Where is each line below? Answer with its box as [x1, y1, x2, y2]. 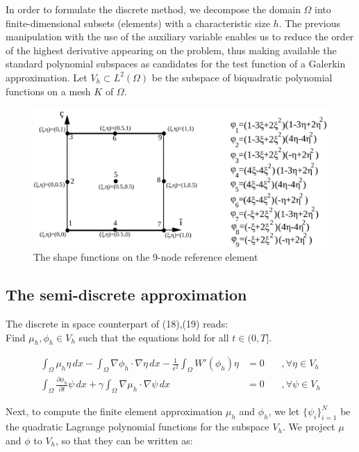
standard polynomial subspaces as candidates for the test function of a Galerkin [6, 56, 346, 71]
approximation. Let [6, 70, 87, 84]
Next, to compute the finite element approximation [6, 404, 223, 419]
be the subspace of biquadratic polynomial [151, 70, 333, 84]
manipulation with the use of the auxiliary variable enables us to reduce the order [6, 29, 354, 44]
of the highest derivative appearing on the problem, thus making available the [6, 42, 337, 57]
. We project [283, 419, 335, 434]
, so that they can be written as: [55, 433, 193, 447]
